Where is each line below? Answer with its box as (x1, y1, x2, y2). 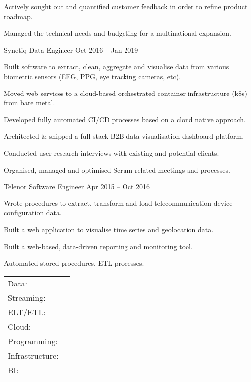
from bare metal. (4, 97, 55, 108)
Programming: (8, 335, 58, 347)
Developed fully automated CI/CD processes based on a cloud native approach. (4, 114, 246, 124)
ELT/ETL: (8, 306, 46, 318)
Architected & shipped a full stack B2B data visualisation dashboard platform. (4, 131, 244, 141)
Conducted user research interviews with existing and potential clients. (4, 147, 219, 158)
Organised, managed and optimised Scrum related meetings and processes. (4, 164, 230, 175)
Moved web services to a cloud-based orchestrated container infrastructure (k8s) (4, 88, 247, 98)
